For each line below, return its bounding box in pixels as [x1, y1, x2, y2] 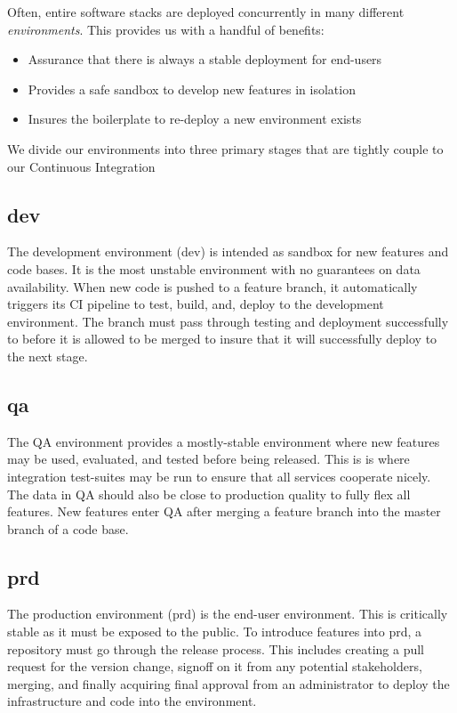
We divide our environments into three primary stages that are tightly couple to [7, 139, 444, 158]
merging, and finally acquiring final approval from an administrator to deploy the [7, 674, 450, 693]
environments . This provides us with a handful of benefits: [7, 20, 325, 38]
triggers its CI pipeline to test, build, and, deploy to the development [7, 295, 384, 313]
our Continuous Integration [7, 157, 156, 175]
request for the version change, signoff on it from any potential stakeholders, [7, 657, 422, 676]
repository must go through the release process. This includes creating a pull [7, 639, 424, 658]
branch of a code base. [7, 519, 129, 538]
